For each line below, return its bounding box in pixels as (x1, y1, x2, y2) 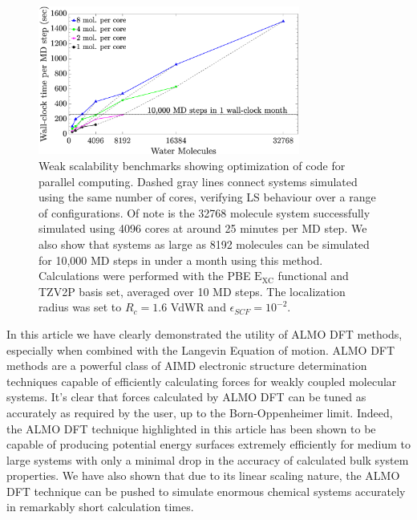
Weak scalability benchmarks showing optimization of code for (38, 157, 346, 173)
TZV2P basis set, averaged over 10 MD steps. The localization (38, 282, 346, 299)
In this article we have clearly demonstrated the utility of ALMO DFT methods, (6, 325, 403, 342)
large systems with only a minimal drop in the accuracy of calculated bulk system (6, 451, 409, 468)
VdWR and (170, 299, 226, 315)
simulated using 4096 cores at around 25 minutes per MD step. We (38, 220, 367, 237)
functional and (277, 267, 349, 284)
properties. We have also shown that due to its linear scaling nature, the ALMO (6, 467, 400, 484)
